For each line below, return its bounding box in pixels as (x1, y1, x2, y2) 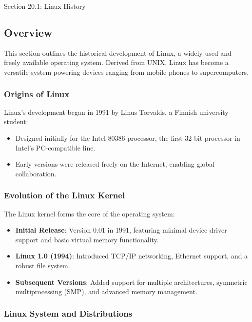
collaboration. (15, 168, 57, 178)
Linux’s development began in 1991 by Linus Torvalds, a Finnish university (4, 107, 229, 117)
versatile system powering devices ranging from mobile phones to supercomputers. (4, 66, 249, 77)
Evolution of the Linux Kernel (4, 189, 125, 201)
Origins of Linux (4, 87, 70, 100)
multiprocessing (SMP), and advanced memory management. (15, 286, 197, 297)
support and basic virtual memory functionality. (15, 234, 159, 244)
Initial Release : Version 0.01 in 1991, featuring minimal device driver (15, 225, 227, 235)
